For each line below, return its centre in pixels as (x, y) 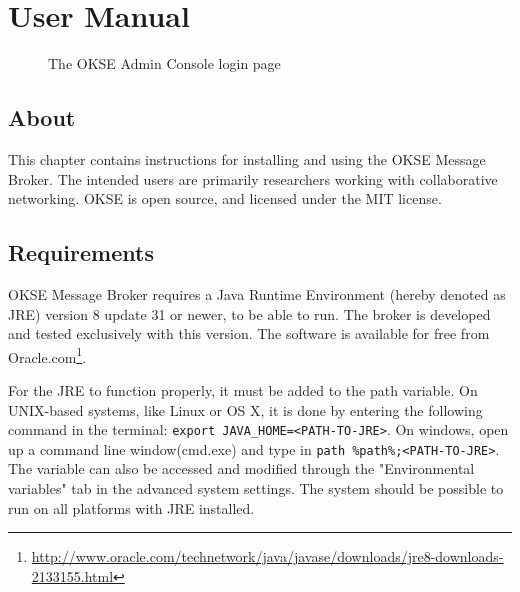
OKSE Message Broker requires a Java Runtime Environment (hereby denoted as (257, 293)
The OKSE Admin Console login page (164, 63)
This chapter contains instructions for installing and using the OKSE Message (247, 158)
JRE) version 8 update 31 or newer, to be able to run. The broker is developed (249, 313)
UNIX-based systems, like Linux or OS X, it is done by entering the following (245, 409)
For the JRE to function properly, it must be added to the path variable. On (243, 389)
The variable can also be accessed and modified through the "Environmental (241, 468)
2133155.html (72, 575)
